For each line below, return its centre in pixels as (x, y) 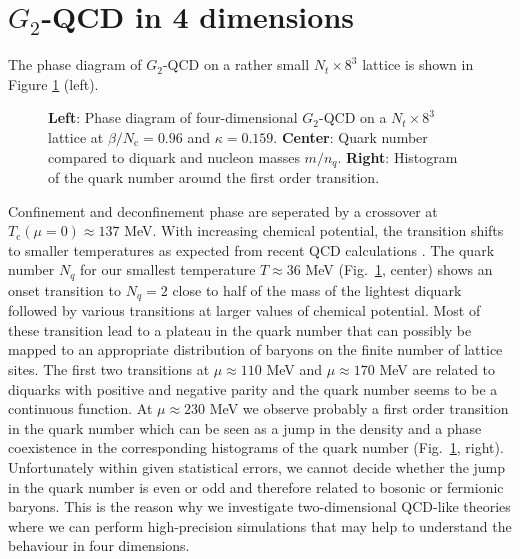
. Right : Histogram (397, 156)
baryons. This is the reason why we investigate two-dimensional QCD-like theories (259, 506)
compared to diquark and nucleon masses (174, 156)
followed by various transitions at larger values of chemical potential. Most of (244, 310)
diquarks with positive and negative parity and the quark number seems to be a (253, 388)
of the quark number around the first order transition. (214, 176)
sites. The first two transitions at (109, 369)
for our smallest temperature (168, 269)
